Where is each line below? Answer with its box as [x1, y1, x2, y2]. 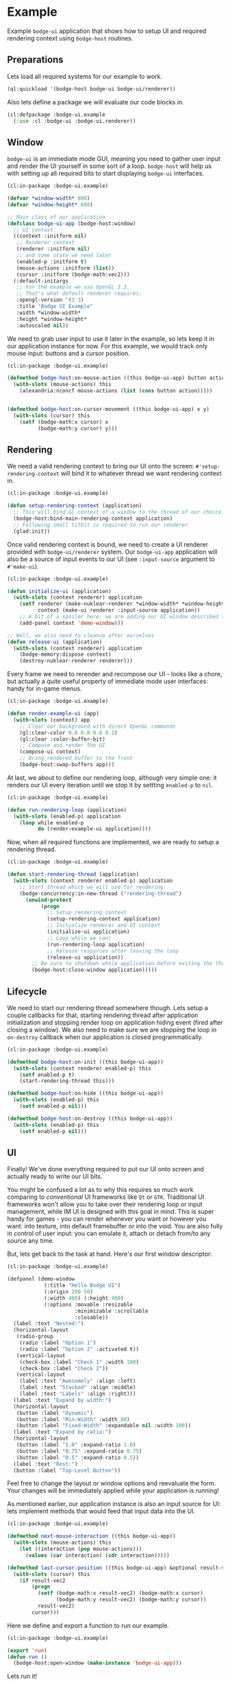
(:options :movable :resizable [43, 1301, 133, 1308]
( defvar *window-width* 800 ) [7, 195, 90, 202]
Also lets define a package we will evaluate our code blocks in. [7, 97, 184, 106]
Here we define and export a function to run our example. [7, 1621, 170, 1630]
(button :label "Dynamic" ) [16, 1409, 94, 1416]
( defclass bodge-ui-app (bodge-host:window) [7, 220, 136, 227]
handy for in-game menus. [7, 684, 82, 693]
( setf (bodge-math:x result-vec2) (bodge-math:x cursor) [37, 1590, 204, 1597]
